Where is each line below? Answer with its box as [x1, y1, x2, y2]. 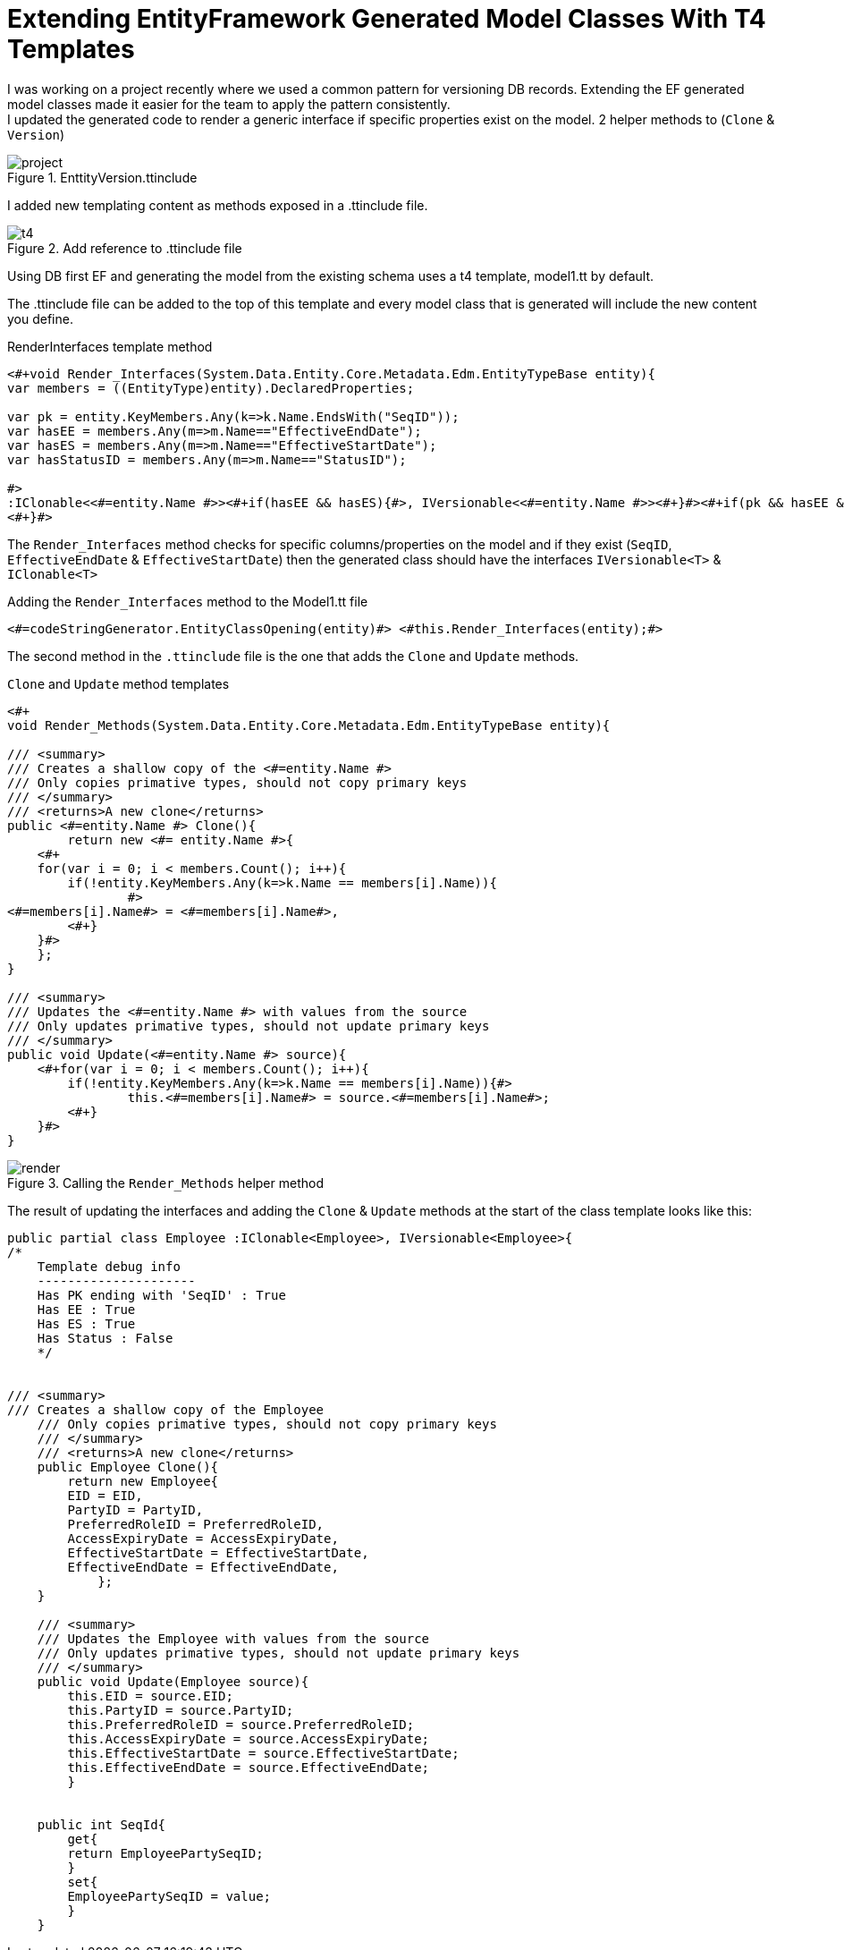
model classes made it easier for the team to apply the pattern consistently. [7, 96, 451, 112]
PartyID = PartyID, [67, 1502, 204, 1517]
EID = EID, [67, 1488, 143, 1503]
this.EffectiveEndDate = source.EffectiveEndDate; [67, 1759, 430, 1775]
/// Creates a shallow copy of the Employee [7, 1402, 325, 1417]
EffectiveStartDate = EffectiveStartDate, [67, 1545, 369, 1560]
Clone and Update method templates [7, 675, 230, 691]
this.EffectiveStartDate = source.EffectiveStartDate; [67, 1745, 460, 1760]
